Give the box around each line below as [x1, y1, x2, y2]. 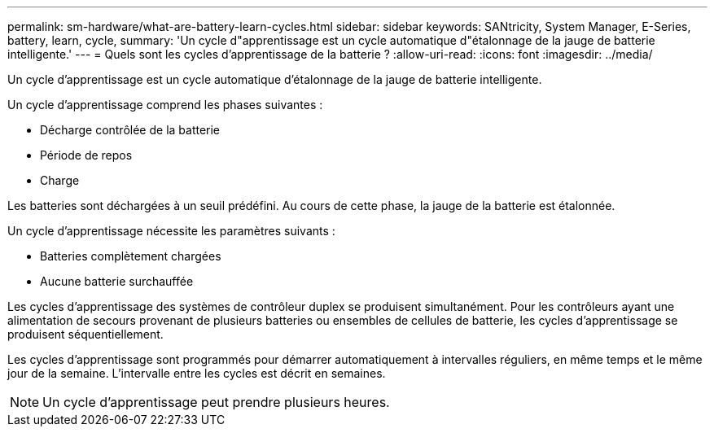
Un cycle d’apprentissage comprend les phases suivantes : [7, 98, 323, 112]
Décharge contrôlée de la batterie [40, 123, 221, 137]
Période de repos [40, 148, 133, 162]
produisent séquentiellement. [7, 327, 164, 341]
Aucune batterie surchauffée [40, 274, 194, 288]
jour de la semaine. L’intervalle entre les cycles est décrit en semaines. [7, 366, 386, 380]
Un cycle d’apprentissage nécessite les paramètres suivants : [7, 224, 335, 238]
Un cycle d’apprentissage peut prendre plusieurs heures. [42, 394, 390, 410]
